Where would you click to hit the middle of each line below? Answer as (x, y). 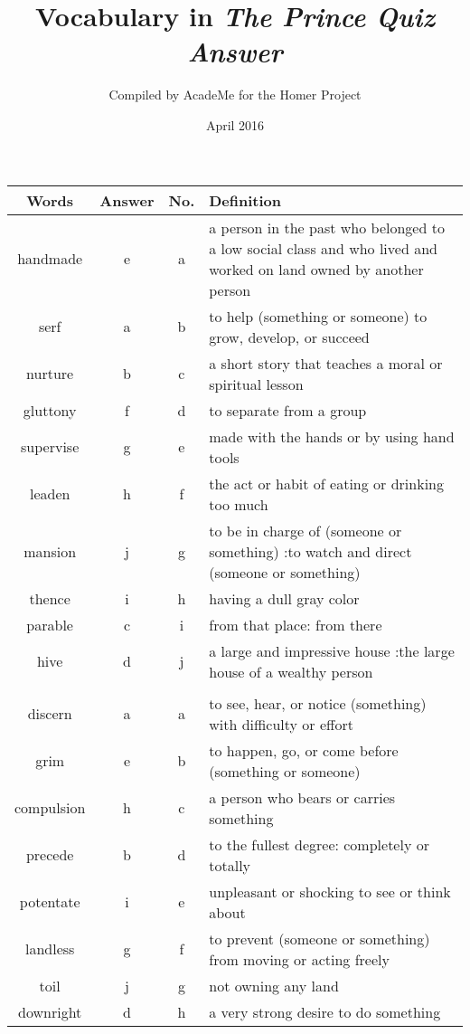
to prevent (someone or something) (320, 938)
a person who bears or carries (302, 797)
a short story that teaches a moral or (326, 363)
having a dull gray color (284, 598)
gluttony (50, 410)
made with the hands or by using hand (332, 436)
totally (230, 865)
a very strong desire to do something (325, 1011)
